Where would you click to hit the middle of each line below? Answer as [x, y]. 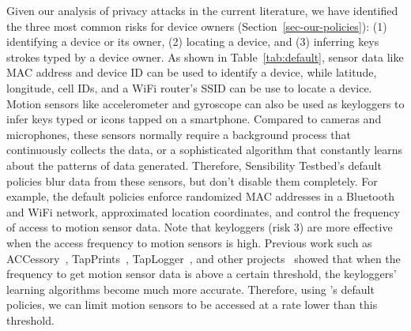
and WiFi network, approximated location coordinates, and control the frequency [203, 211]
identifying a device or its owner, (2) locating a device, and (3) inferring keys [193, 41]
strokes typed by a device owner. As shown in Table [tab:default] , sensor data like [205, 56]
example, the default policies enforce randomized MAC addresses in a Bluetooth [200, 196]
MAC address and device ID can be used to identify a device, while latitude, [192, 72]
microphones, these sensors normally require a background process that [179, 134]
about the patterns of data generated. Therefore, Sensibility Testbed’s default [194, 165]
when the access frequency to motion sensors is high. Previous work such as [189, 242]
